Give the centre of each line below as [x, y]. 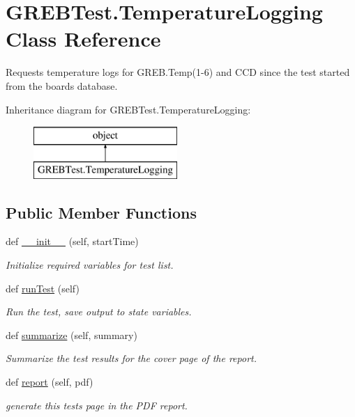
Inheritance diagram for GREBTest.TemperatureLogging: [128, 109]
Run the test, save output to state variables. [99, 312]
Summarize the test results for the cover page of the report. [131, 358]
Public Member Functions [101, 212]
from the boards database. [62, 85]
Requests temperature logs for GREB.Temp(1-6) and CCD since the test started [178, 72]
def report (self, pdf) [50, 382]
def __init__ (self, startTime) [72, 241]
